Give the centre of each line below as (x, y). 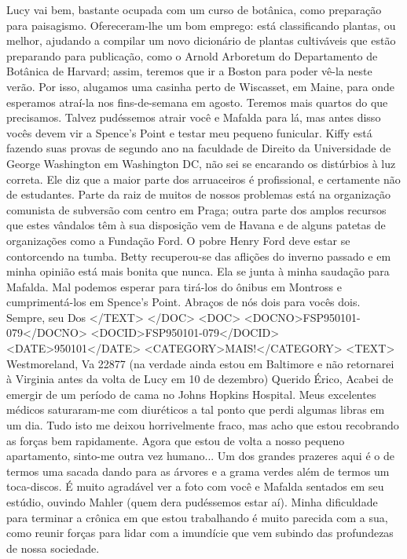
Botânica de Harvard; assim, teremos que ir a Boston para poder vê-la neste (189, 71)
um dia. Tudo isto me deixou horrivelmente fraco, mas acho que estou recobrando (203, 425)
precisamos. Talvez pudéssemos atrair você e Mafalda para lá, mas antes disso (194, 117)
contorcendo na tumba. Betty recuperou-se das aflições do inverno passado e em (199, 256)
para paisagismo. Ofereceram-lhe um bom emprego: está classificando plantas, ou (201, 25)
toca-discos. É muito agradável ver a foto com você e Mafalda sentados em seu (195, 486)
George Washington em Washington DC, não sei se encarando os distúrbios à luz (201, 163)
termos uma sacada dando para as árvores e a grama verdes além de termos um (198, 471)
